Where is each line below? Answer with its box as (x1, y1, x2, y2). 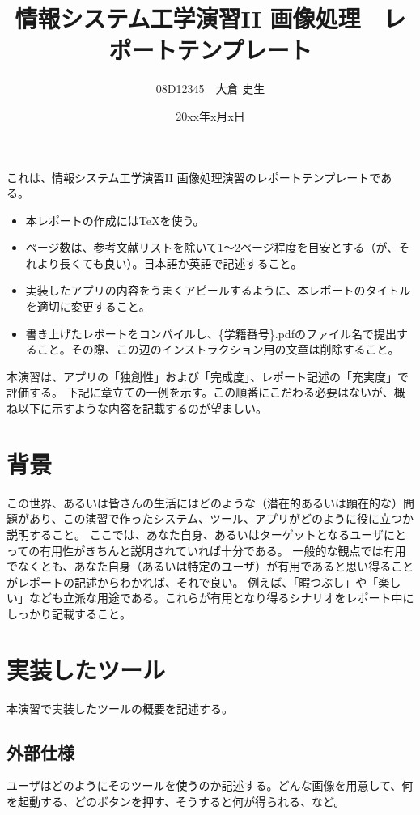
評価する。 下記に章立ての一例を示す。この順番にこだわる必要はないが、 (6, 384, 394, 401)
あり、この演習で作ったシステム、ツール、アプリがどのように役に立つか (28, 510, 414, 527)
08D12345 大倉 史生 (155, 80, 265, 97)
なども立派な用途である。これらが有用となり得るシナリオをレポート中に (28, 589, 414, 606)
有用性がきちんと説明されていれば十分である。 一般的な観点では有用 (40, 541, 406, 558)
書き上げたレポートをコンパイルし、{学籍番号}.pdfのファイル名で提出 (25, 325, 397, 342)
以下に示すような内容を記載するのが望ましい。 (17, 400, 267, 417)
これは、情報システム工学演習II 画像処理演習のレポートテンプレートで (6, 168, 381, 185)
